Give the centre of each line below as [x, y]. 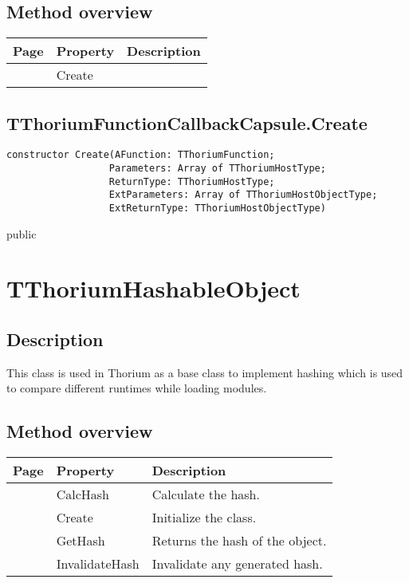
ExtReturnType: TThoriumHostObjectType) [217, 209]
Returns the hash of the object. [239, 541]
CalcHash [83, 494]
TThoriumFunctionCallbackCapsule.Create [187, 122]
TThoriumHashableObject [153, 288]
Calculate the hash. [206, 494]
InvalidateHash [98, 564]
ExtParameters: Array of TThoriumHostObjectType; [243, 195]
